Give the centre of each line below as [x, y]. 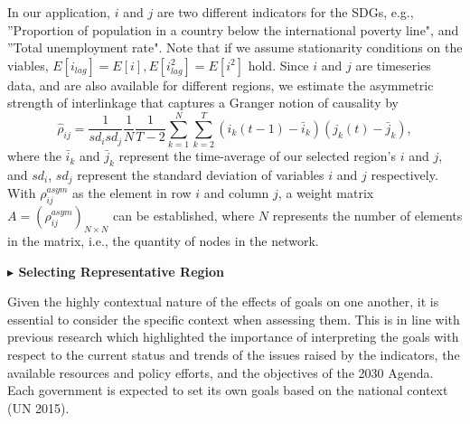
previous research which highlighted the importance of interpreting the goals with [233, 337]
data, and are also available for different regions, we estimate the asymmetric [221, 85]
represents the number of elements [367, 216]
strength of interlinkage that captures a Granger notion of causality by [203, 103]
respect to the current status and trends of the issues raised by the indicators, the [234, 354]
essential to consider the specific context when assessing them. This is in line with [234, 319]
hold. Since [278, 65]
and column [236, 193]
